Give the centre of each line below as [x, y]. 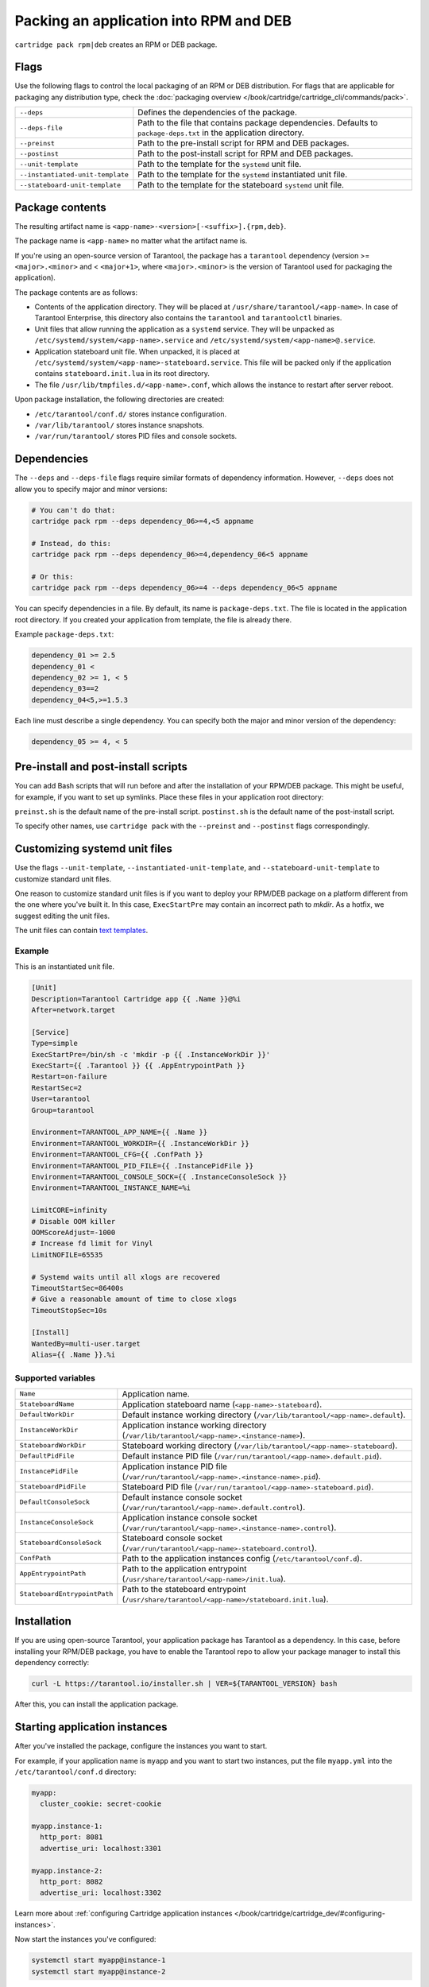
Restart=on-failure [69, 1077]
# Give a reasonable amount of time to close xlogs [134, 1299]
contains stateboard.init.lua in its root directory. [122, 374]
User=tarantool [61, 1099]
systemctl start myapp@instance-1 [99, 1960]
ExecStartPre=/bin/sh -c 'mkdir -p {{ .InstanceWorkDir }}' [151, 1054]
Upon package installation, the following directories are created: [120, 399]
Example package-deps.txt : [64, 634]
